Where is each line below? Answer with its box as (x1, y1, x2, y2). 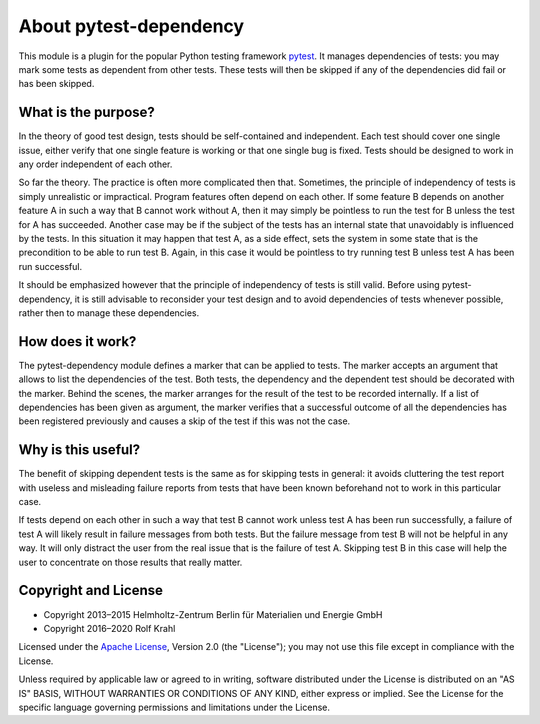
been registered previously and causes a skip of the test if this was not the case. (18, 415, 351, 427)
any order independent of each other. (18, 158, 173, 170)
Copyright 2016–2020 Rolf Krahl (43, 622, 176, 634)
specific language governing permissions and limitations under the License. (18, 701, 330, 713)
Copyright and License (18, 582, 164, 599)
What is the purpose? (18, 104, 155, 121)
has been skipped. (18, 78, 95, 90)
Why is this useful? (18, 441, 141, 459)
